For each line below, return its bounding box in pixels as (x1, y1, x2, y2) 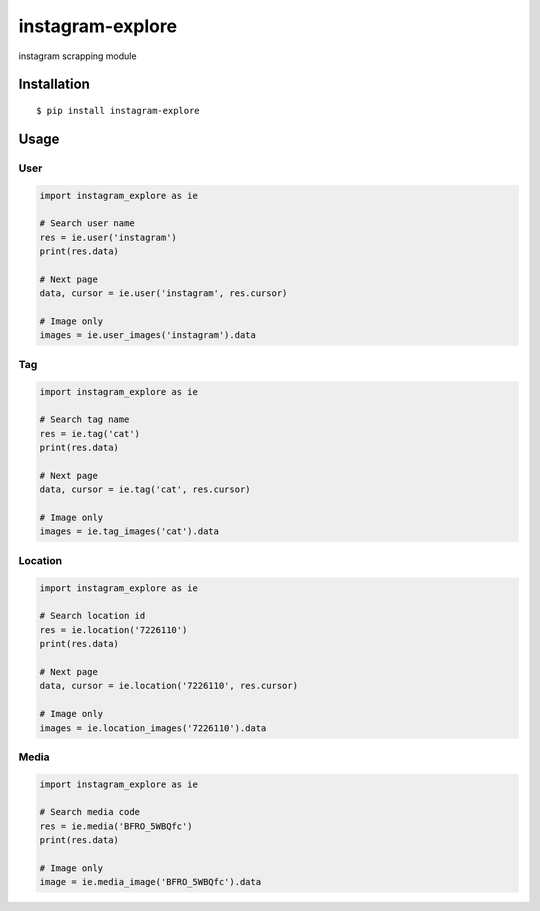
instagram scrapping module (18, 50, 137, 62)
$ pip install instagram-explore (36, 105, 200, 116)
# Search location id (39, 610, 146, 622)
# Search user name (39, 218, 135, 229)
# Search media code (39, 806, 140, 818)
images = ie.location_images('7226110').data (39, 722, 267, 734)
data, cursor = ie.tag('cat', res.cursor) (39, 484, 251, 495)
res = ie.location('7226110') (39, 624, 188, 635)
